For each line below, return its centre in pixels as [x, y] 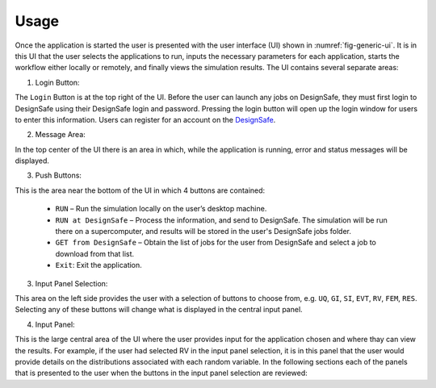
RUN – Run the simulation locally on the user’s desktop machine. [161, 209]
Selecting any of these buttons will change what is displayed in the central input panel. [159, 310]
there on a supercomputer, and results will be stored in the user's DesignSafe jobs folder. [203, 232]
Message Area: [61, 135]
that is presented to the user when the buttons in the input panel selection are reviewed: [161, 373]
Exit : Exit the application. [99, 265]
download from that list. [95, 253]
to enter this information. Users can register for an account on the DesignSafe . [145, 119]
